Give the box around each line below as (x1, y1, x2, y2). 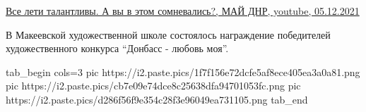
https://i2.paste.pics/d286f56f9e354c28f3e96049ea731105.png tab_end (6, 92, 308, 106)
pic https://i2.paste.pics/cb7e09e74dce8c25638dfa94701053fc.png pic (6, 78, 301, 93)
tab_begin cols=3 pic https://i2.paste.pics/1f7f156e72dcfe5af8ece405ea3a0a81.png (6, 64, 360, 79)
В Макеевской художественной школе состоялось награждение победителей (6, 27, 331, 42)
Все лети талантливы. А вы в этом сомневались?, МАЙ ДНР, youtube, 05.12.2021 (6, 4, 360, 18)
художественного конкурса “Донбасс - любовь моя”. (6, 41, 229, 56)
